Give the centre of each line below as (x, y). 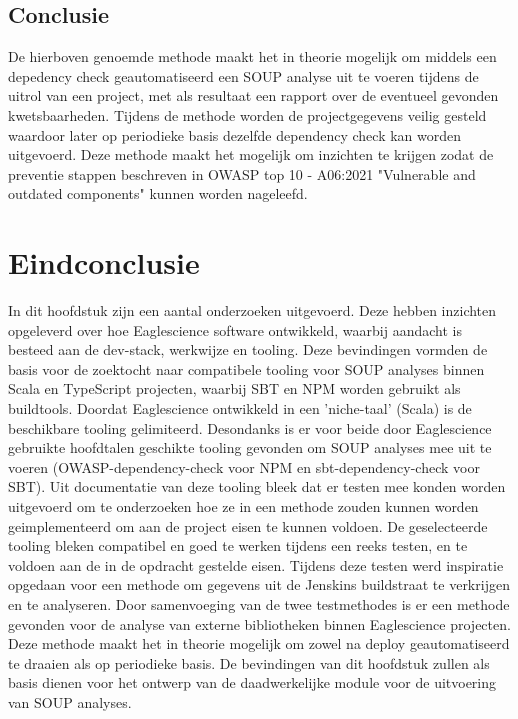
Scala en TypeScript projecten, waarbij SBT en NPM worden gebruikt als (234, 388)
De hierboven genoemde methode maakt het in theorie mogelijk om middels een (252, 56)
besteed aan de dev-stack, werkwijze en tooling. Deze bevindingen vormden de (248, 349)
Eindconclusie (104, 262)
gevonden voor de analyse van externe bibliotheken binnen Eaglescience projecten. (259, 623)
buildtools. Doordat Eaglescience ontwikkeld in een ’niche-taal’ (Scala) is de (240, 408)
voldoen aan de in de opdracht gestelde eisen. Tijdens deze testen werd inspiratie (256, 564)
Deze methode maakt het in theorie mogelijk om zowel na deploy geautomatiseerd (259, 643)
